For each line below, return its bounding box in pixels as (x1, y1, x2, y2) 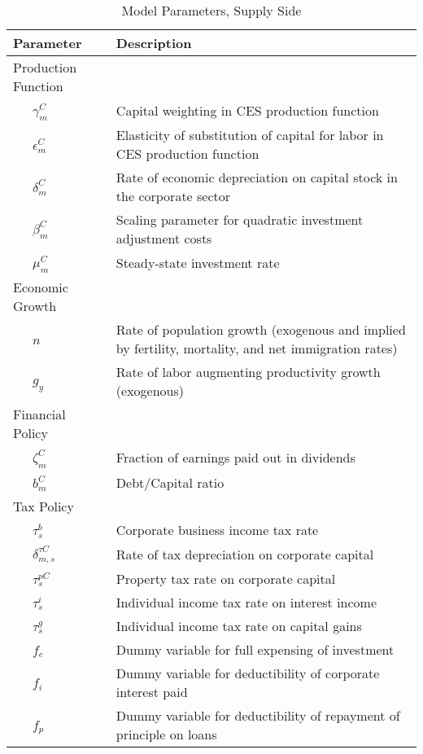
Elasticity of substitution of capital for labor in (116, 125, 384, 145)
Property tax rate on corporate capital (116, 568, 336, 588)
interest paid (116, 682, 188, 701)
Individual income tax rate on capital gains (116, 616, 362, 635)
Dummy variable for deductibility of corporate (116, 663, 380, 682)
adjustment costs (116, 229, 212, 248)
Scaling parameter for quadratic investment (116, 210, 364, 230)
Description (116, 33, 192, 52)
